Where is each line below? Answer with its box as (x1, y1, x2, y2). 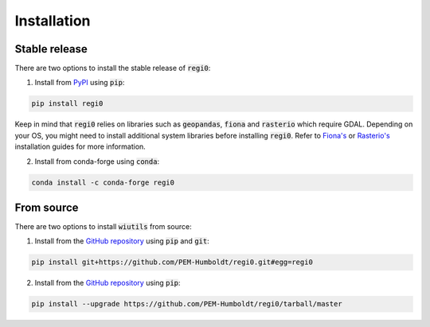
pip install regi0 (31, 99, 104, 108)
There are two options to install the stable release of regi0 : (14, 64, 211, 73)
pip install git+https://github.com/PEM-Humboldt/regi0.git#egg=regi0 (31, 258, 314, 267)
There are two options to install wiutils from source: (14, 222, 192, 232)
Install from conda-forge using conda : (34, 156, 159, 166)
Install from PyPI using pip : (34, 78, 125, 88)
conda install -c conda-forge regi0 (31, 177, 175, 187)
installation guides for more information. (14, 142, 147, 151)
